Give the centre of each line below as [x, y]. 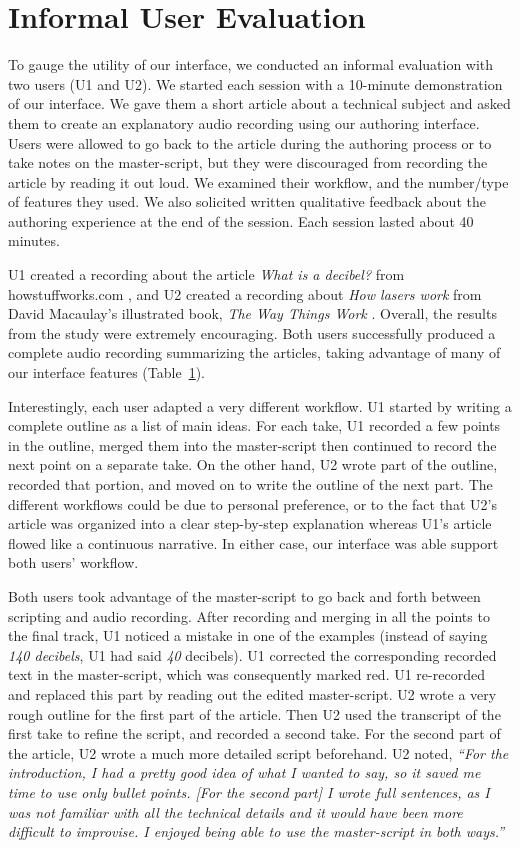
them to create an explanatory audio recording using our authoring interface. [244, 122]
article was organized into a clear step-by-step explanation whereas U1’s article [250, 523]
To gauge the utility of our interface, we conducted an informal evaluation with [251, 64]
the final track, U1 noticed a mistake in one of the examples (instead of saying [248, 635]
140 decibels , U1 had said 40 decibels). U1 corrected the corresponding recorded [252, 654]
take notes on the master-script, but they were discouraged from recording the [248, 162]
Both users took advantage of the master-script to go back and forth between [244, 595]
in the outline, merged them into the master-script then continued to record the [252, 444]
